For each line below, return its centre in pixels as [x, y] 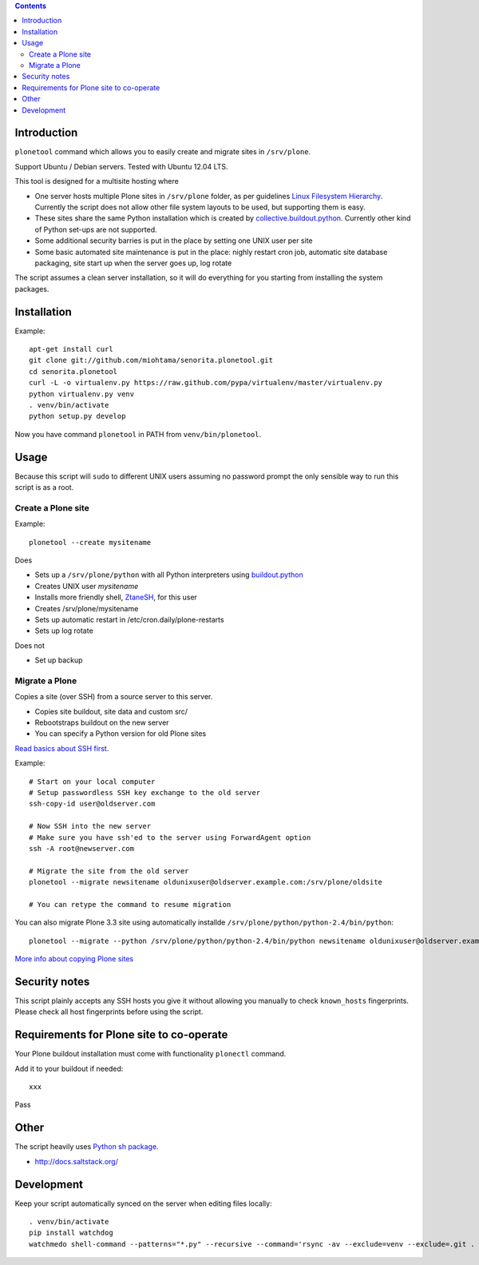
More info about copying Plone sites [74, 959]
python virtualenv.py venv [82, 394]
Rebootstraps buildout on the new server [102, 722]
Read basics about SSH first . [62, 748]
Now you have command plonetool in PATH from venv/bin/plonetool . [138, 434]
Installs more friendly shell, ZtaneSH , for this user [116, 597]
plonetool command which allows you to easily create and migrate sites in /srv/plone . [163, 152]
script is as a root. [44, 487]
